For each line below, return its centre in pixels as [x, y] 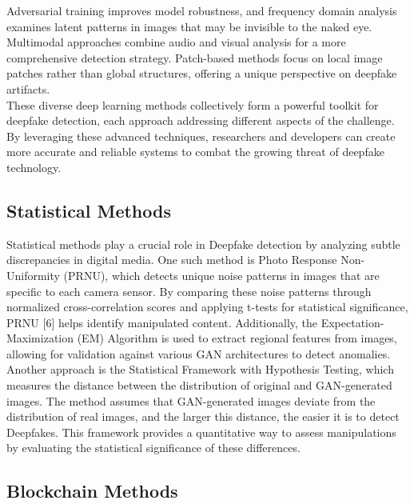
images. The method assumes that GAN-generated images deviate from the [191, 400]
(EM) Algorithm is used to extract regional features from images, [237, 338]
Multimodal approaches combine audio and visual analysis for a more [176, 42]
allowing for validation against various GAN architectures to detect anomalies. [199, 353]
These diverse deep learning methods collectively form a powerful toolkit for [193, 104]
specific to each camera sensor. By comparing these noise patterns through [189, 291]
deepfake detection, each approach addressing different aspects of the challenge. [201, 120]
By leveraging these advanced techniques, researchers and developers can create [201, 136]
